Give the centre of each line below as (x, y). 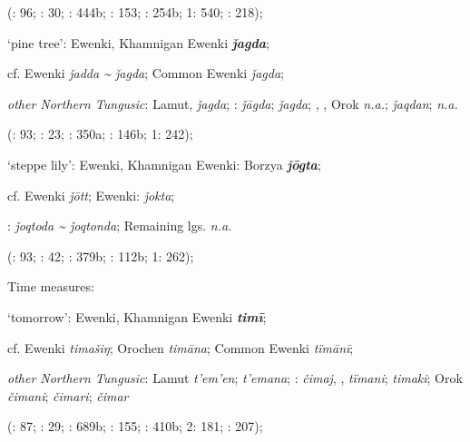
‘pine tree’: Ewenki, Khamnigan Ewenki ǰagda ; (138, 42)
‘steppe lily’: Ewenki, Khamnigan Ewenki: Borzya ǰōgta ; (164, 164)
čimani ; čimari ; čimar (68, 395)
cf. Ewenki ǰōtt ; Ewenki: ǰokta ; (91, 195)
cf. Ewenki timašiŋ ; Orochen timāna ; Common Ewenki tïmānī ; (181, 347)
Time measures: (51, 286)
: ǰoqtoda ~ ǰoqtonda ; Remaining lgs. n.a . (120, 226)
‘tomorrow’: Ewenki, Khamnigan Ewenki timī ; (137, 316)
